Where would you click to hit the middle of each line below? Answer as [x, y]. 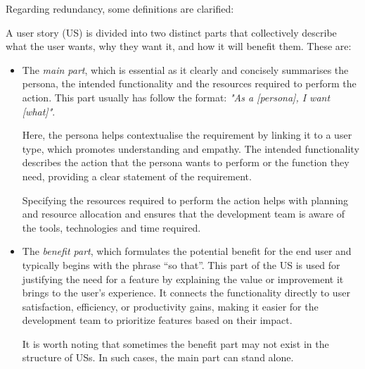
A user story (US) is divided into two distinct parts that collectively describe [171, 32]
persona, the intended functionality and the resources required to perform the [189, 83]
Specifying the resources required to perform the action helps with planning [185, 200]
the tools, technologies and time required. [111, 227]
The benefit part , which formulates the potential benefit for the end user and [187, 251]
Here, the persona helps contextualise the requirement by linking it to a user [187, 135]
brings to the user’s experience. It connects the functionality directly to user [186, 293]
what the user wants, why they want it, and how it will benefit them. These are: [179, 46]
